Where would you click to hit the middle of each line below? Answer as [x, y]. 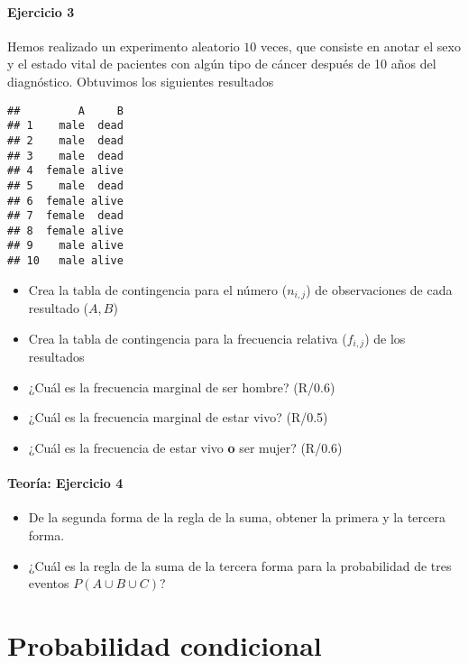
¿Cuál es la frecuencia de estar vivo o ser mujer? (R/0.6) [185, 448]
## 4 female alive [65, 171]
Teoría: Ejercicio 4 [65, 483]
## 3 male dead [65, 156]
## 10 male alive [65, 261]
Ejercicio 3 [41, 11]
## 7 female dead [65, 216]
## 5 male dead [65, 185]
